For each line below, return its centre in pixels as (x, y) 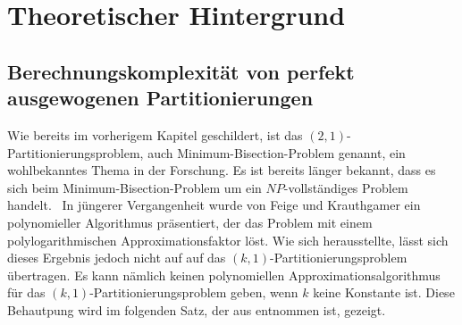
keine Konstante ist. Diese (384, 292)
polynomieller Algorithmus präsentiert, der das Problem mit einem (190, 222)
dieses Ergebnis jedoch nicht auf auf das (117, 258)
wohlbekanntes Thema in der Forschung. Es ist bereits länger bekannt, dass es (222, 170)
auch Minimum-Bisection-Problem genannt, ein (277, 152)
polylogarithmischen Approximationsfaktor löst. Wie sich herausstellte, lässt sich (228, 240)
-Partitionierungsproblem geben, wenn (194, 292)
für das (26, 292)
